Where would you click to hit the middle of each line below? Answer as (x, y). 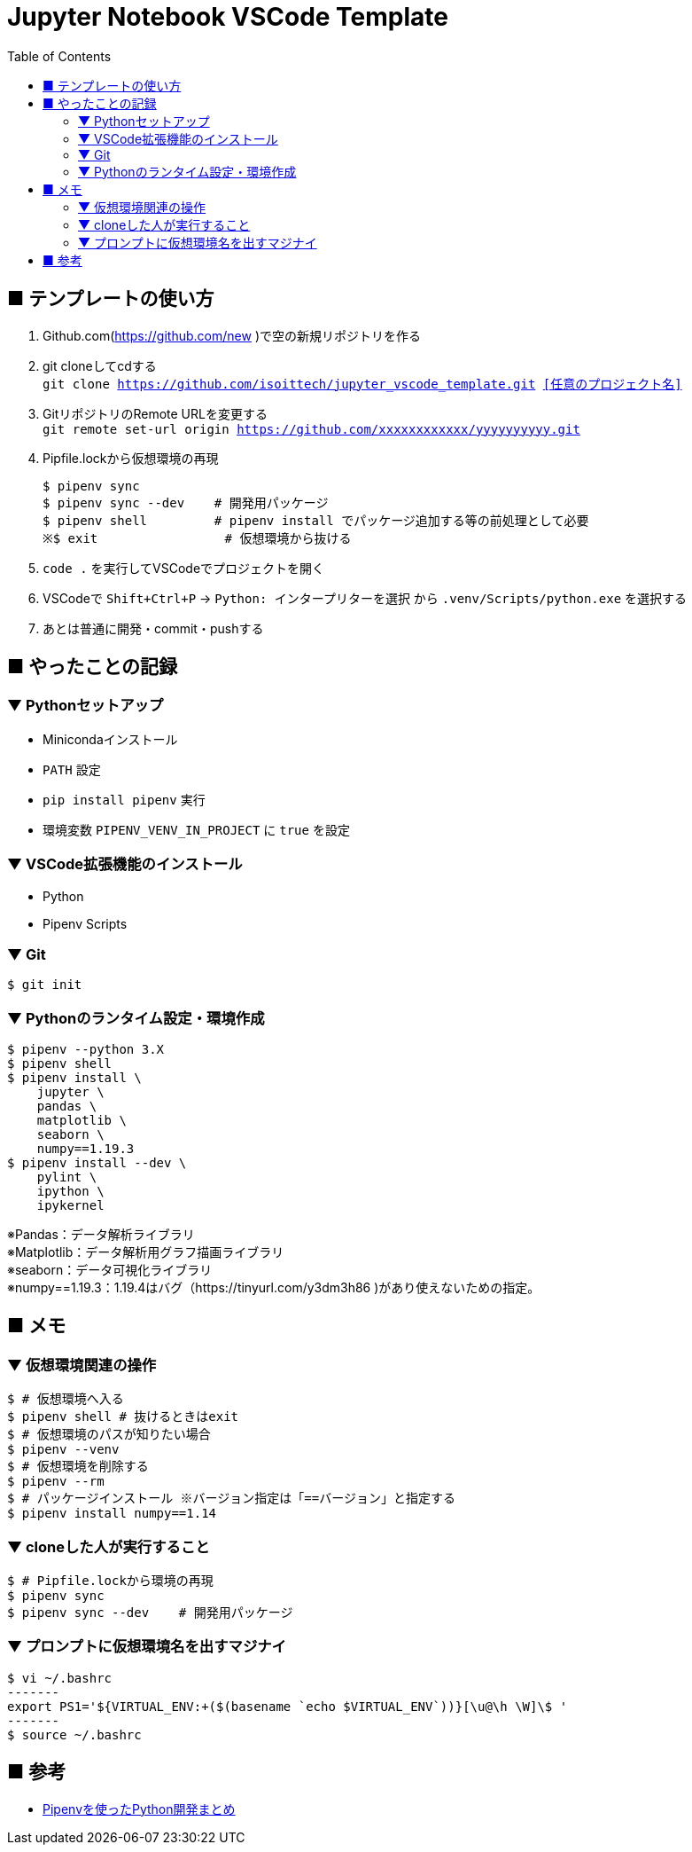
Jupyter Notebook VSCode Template (228, 17)
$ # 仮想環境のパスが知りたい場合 (109, 1435)
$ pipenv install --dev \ (97, 1163)
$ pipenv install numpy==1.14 (112, 1514)
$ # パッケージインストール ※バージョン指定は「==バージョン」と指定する (231, 1499)
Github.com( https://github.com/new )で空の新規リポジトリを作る (232, 335)
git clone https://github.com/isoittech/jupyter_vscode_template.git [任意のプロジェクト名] (362, 384)
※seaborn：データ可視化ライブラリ (110, 1270)
